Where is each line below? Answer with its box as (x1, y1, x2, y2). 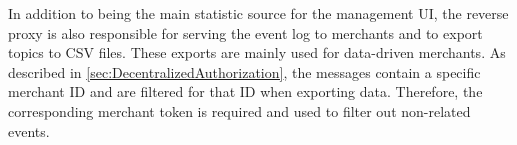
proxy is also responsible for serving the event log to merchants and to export (8, 22, 483, 43)
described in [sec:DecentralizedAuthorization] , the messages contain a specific (8, 61, 481, 82)
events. (8, 120, 50, 141)
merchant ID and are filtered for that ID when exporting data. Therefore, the (8, 81, 483, 102)
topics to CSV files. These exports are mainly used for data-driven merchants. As (8, 42, 506, 63)
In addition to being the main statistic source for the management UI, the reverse (8, 3, 509, 23)
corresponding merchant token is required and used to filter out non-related (8, 100, 471, 121)
